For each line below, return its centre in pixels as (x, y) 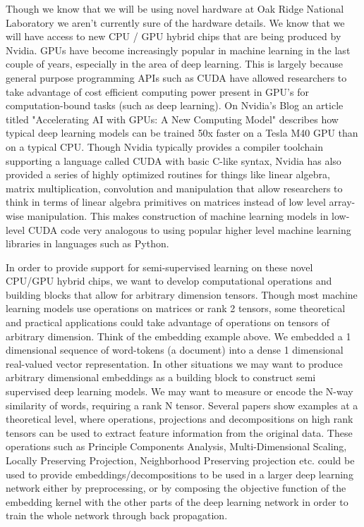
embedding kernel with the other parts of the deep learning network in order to (177, 501)
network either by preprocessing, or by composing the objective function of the (176, 488)
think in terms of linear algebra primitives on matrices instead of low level (166, 202)
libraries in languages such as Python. (87, 243)
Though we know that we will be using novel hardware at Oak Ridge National (175, 8)
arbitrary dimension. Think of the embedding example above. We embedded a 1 (178, 336)
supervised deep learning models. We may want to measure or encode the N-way (180, 391)
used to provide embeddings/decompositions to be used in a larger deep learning (180, 474)
